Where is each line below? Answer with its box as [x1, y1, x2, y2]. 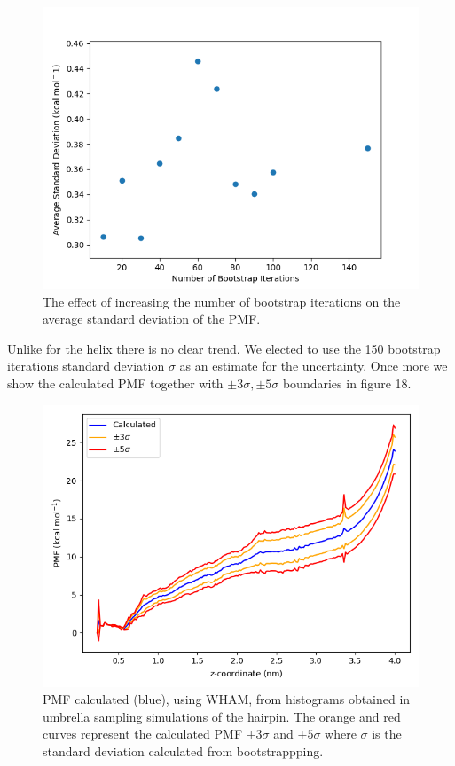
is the [372, 724, 402, 743]
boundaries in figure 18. [282, 373, 412, 392]
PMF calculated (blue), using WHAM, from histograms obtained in [43, 690, 411, 708]
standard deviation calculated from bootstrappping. [43, 741, 324, 760]
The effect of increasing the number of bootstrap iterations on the [43, 292, 401, 310]
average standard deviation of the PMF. [43, 309, 261, 328]
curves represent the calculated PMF [43, 724, 243, 743]
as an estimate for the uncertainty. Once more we [179, 356, 448, 375]
